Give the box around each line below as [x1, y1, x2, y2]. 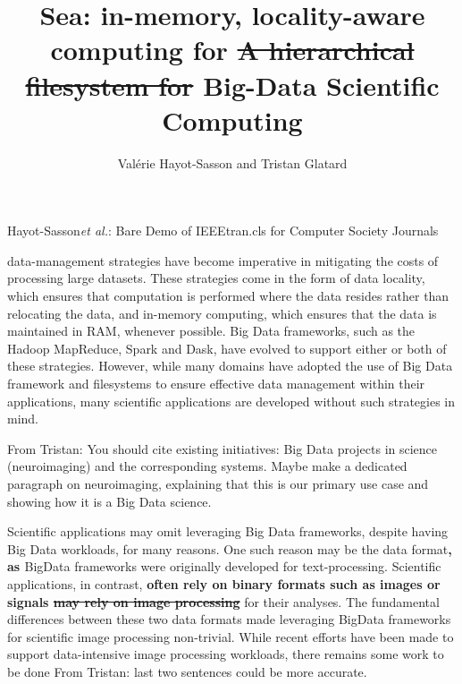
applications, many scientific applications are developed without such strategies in [7, 391, 456, 410]
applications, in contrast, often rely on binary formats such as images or [7, 574, 441, 593]
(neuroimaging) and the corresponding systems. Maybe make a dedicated [7, 457, 407, 475]
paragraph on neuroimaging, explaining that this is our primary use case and [7, 475, 429, 492]
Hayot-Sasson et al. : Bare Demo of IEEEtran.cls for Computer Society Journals [7, 221, 439, 240]
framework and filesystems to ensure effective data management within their [7, 374, 425, 393]
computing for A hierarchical [50, 31, 415, 68]
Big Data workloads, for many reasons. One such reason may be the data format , [7, 539, 452, 558]
